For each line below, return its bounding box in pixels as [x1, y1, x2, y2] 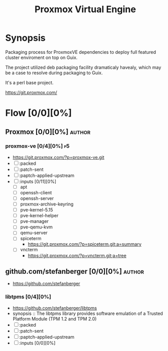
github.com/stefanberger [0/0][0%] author [5, 267, 144, 276]
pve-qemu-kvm [20, 224, 53, 230]
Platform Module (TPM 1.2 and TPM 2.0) [12, 315, 97, 321]
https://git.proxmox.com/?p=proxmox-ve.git [12, 154, 105, 160]
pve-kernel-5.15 [20, 207, 53, 213]
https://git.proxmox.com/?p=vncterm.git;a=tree [27, 252, 127, 258]
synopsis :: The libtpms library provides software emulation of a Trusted [12, 310, 163, 316]
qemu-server [20, 230, 48, 236]
